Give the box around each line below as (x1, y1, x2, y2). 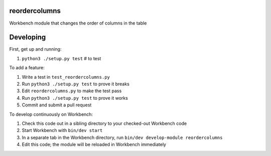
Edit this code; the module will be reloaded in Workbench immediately (22, 141, 167, 147)
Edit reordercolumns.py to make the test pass (22, 88, 122, 94)
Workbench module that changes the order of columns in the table (9, 20, 147, 26)
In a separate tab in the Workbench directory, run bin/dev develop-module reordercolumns (22, 134, 223, 140)
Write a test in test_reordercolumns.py (22, 74, 110, 80)
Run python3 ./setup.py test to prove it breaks (22, 81, 130, 87)
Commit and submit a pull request (22, 102, 92, 108)
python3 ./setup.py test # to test (22, 55, 101, 61)
